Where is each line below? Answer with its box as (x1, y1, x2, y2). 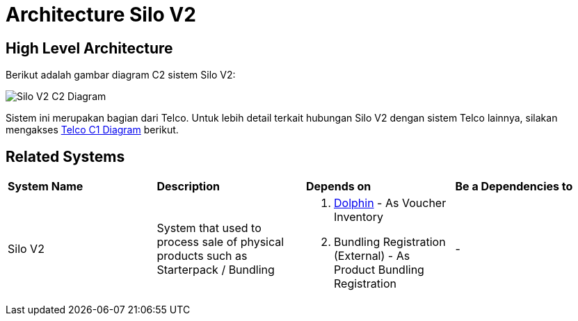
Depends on (306, 179, 371, 194)
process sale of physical (156, 235, 284, 249)
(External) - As (334, 249, 410, 263)
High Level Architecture (6, 39, 173, 57)
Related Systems (6, 147, 125, 165)
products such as (156, 249, 248, 263)
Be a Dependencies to (455, 179, 573, 194)
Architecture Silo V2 (6, 3, 196, 26)
